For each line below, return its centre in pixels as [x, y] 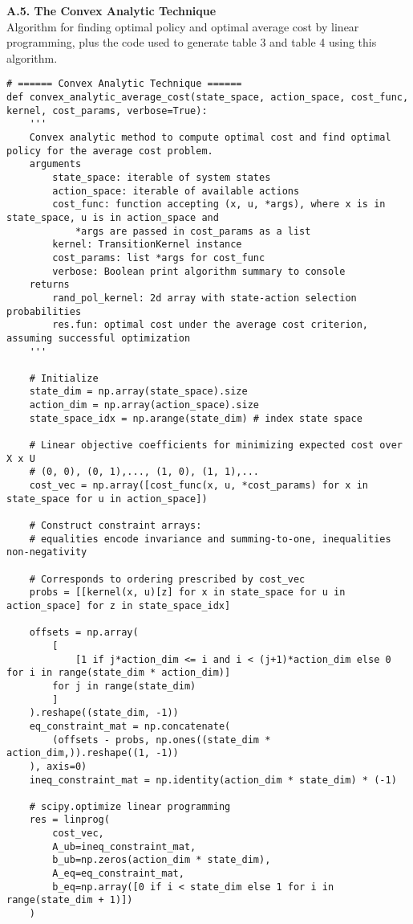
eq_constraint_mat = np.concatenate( [130, 726]
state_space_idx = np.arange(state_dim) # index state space [196, 418]
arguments [55, 164]
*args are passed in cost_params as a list [193, 231]
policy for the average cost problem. [110, 151]
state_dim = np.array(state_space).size [138, 392]
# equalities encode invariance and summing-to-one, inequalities [210, 539]
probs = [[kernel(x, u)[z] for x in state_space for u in [187, 593]
